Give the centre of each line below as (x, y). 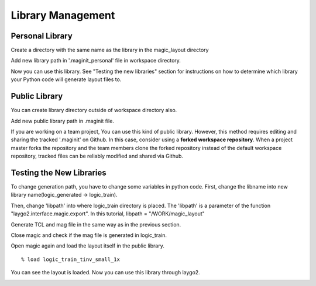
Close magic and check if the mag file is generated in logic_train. (89, 235)
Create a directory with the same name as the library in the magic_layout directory (110, 50)
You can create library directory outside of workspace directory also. (94, 110)
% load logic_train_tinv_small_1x (71, 259)
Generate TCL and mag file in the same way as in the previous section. (96, 224)
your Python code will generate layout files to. (66, 79)
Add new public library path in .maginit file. (62, 121)
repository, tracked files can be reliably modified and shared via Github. (97, 156)
